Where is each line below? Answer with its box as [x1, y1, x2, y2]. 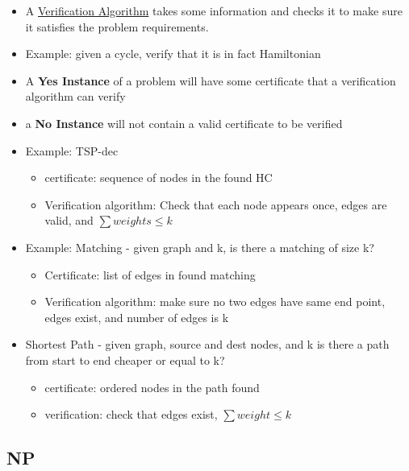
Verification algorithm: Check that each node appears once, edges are [44, 196, 387, 213]
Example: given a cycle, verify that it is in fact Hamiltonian [25, 45, 321, 62]
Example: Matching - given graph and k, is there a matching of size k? [25, 238, 374, 255]
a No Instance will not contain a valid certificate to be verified [25, 114, 343, 131]
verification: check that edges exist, [44, 406, 218, 423]
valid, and [44, 212, 94, 229]
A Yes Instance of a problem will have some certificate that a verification [25, 72, 396, 89]
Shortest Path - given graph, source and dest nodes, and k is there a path [25, 336, 390, 353]
